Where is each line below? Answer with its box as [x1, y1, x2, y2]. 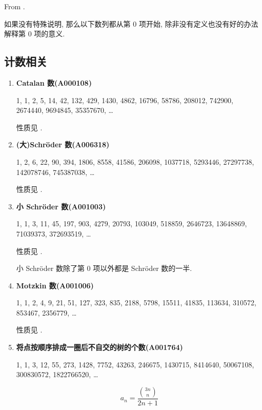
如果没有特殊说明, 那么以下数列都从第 [4, 18, 131, 29]
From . [4, 1, 25, 11]
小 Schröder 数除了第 [16, 263, 85, 274]
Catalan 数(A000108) [16, 77, 92, 88]
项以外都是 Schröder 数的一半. [93, 263, 192, 274]
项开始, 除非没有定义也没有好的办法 [138, 18, 258, 29]
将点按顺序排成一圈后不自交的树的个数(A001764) [16, 342, 183, 353]
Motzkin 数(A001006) [16, 280, 94, 290]
